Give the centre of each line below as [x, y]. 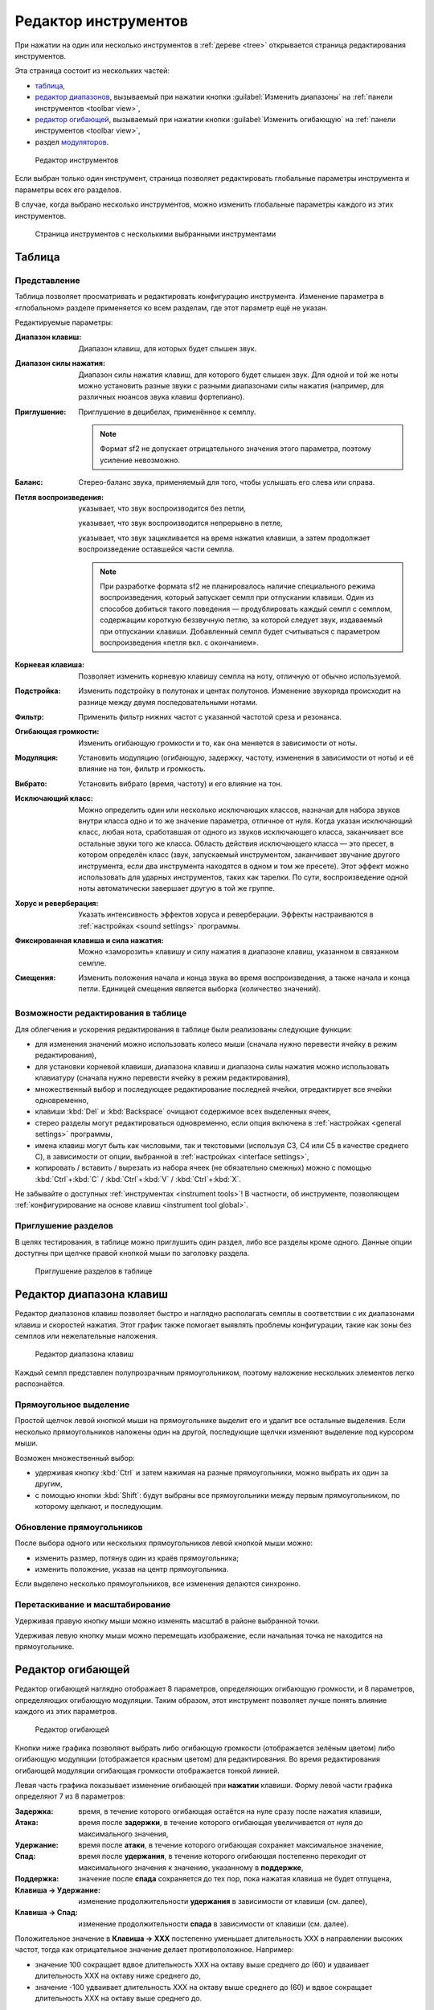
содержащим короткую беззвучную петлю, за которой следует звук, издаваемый [242, 620]
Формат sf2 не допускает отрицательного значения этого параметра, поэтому [235, 449]
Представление [47, 280]
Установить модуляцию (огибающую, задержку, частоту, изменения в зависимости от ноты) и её [246, 758]
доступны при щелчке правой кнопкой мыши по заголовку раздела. [132, 1253]
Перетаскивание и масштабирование [93, 1605]
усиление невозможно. [140, 460]
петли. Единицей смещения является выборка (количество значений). [200, 989]
